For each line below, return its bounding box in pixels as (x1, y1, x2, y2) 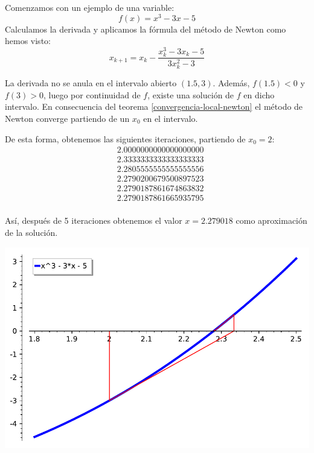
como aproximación (235, 214, 307, 227)
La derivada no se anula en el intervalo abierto (5, 77, 177, 89)
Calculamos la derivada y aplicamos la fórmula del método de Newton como (5, 22, 286, 35)
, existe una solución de (147, 88, 234, 101)
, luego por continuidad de (43, 88, 141, 101)
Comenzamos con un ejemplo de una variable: (5, 1, 175, 13)
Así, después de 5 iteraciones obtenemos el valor (5, 214, 182, 227)
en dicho (243, 88, 275, 101)
